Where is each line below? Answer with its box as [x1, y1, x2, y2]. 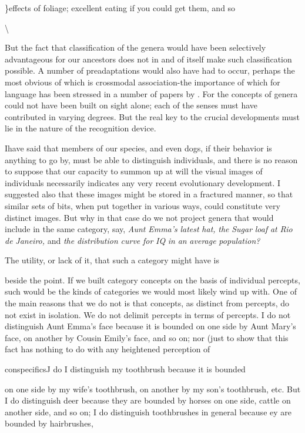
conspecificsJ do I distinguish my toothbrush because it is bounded [5, 363, 246, 375]
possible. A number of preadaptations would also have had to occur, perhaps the [5, 64, 295, 77]
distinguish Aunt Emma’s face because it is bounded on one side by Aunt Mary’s [5, 320, 296, 332]
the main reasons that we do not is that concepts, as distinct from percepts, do [5, 297, 290, 309]
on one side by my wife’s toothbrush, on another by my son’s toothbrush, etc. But [5, 382, 301, 395]
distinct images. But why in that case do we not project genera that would [5, 211, 274, 223]
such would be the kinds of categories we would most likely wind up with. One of [5, 285, 297, 298]
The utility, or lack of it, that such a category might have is [5, 254, 219, 266]
